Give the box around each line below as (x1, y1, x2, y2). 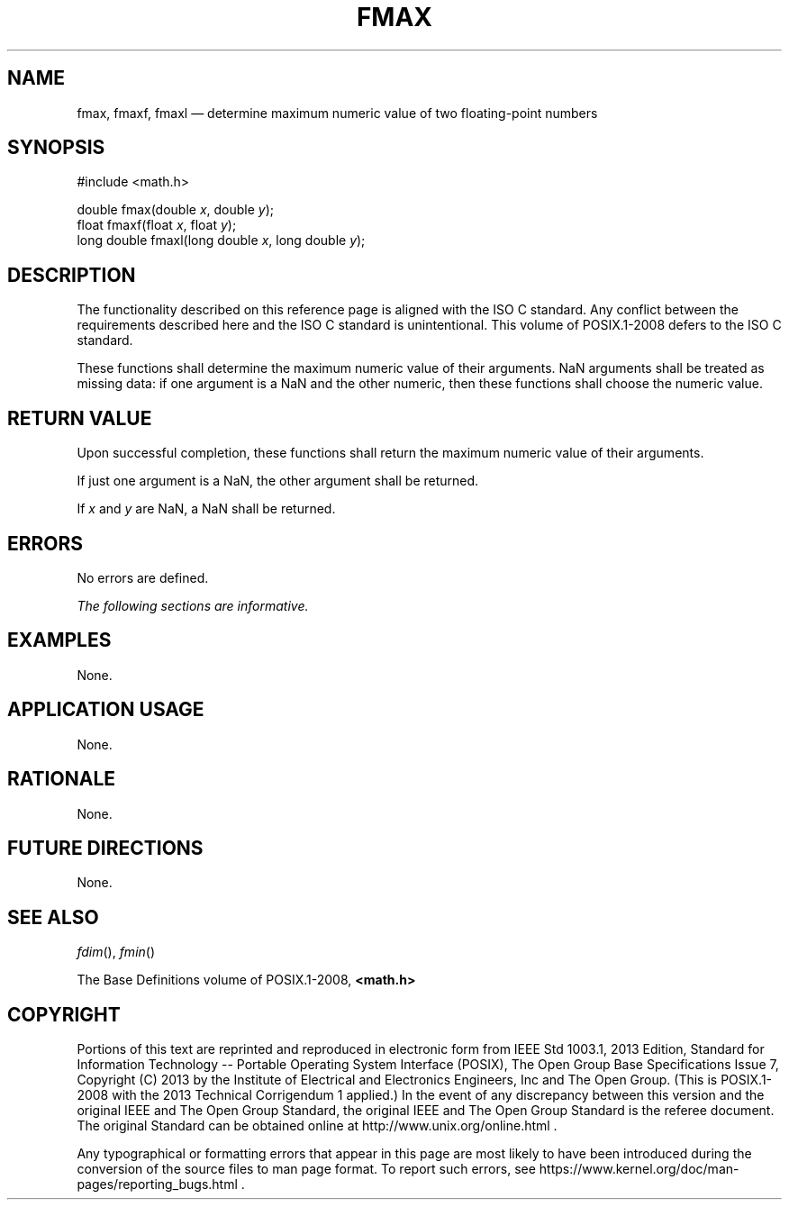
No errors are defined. (77, 569, 209, 585)
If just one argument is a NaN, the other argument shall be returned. (77, 473, 479, 489)
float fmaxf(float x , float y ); (77, 217, 237, 233)
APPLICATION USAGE (7, 698, 204, 721)
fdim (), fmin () (77, 944, 156, 960)
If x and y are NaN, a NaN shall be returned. (77, 501, 336, 517)
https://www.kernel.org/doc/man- (539, 1161, 739, 1177)
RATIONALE (7, 767, 116, 791)
